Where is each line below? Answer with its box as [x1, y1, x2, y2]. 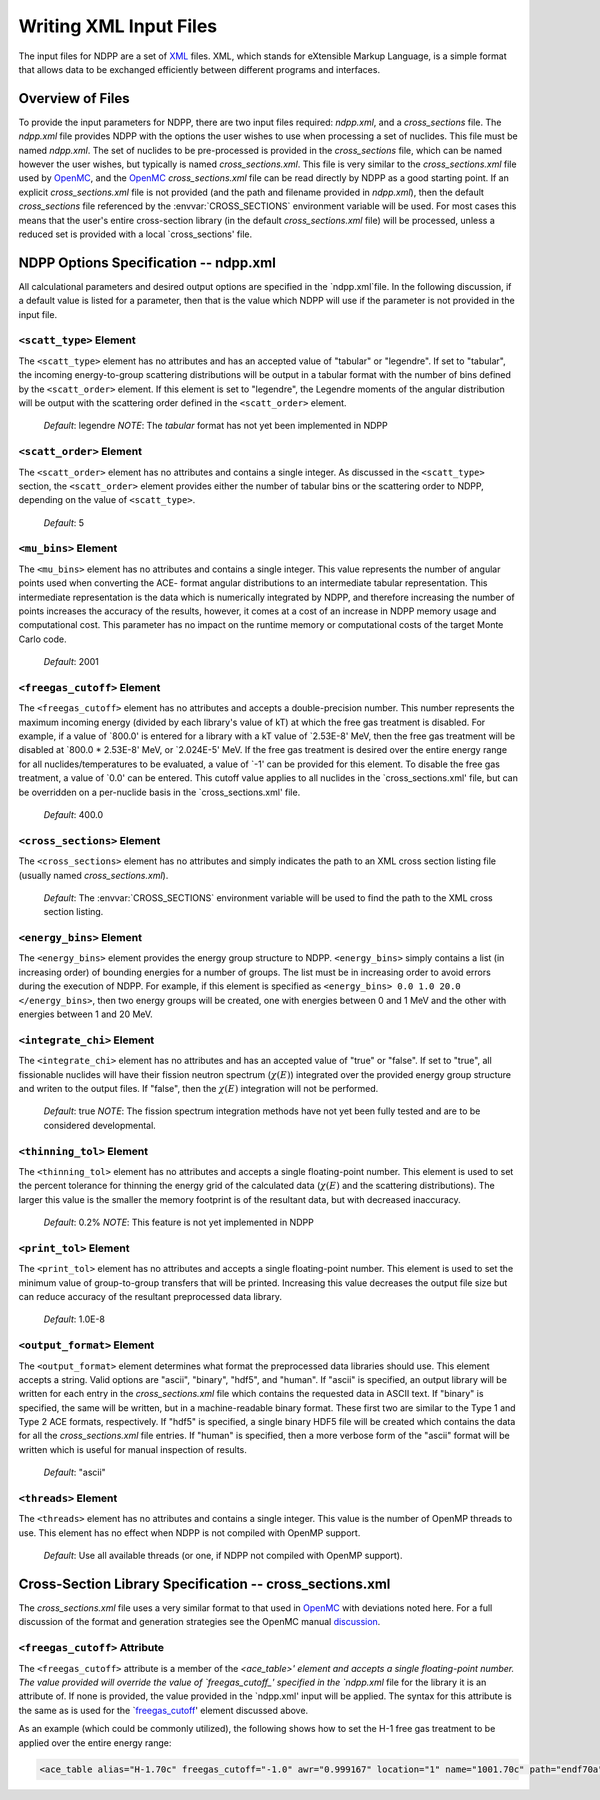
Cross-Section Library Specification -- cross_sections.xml [18, 1575, 391, 1592]
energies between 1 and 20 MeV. [18, 1008, 154, 1020]
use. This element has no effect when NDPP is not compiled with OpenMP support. [18, 1526, 361, 1539]
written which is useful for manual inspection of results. [18, 1443, 247, 1455]
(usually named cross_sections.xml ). [18, 869, 169, 881]
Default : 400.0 [43, 809, 104, 821]
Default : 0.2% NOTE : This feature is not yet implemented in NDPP [43, 1216, 314, 1229]
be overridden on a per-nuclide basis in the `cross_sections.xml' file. [18, 786, 301, 798]
